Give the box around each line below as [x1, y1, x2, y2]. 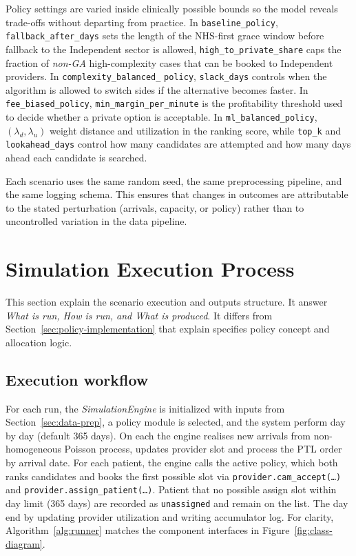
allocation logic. [6, 335, 72, 349]
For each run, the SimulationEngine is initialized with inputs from [6, 401, 285, 415]
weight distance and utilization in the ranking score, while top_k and [49, 123, 341, 137]
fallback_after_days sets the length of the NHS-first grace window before [6, 28, 324, 43]
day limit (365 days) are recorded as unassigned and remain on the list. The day [6, 495, 348, 510]
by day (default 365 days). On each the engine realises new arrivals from [6, 428, 311, 442]
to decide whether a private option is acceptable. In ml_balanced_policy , [6, 110, 317, 124]
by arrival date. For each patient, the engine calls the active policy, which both [6, 455, 338, 470]
